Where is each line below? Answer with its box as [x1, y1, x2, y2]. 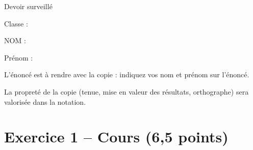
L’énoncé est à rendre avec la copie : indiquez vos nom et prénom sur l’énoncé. [4, 69, 249, 80]
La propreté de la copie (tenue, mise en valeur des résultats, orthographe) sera [4, 86, 249, 97]
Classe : [4, 18, 28, 28]
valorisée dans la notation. [4, 96, 86, 107]
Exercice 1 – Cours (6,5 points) [4, 126, 229, 147]
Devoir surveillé [4, 1, 53, 11]
